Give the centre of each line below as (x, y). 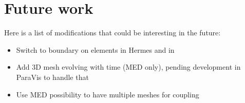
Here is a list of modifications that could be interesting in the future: (112, 33)
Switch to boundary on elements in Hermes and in (95, 49)
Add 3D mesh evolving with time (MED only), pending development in (128, 67)
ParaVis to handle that (52, 77)
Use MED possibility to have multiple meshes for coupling (108, 94)
